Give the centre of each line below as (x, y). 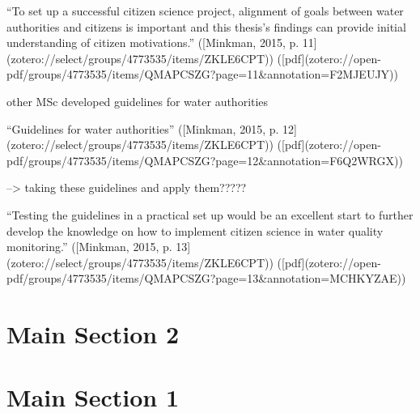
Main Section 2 (93, 334)
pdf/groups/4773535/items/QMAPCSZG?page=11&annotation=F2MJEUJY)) (202, 74)
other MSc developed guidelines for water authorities (138, 101)
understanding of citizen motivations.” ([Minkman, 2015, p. (153, 43)
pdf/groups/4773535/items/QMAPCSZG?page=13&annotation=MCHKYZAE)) (206, 278)
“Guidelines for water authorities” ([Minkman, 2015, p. (143, 128)
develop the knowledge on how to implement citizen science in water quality (195, 230)
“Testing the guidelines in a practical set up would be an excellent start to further (210, 214)
